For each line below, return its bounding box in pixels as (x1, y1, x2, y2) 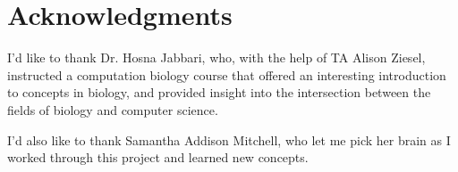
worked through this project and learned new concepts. (7, 148, 309, 167)
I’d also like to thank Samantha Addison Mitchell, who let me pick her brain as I (7, 130, 451, 149)
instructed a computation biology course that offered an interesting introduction (7, 65, 446, 84)
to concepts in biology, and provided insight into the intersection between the (7, 83, 431, 102)
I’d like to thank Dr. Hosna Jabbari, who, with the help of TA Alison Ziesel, (7, 48, 426, 67)
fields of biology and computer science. (7, 100, 218, 119)
